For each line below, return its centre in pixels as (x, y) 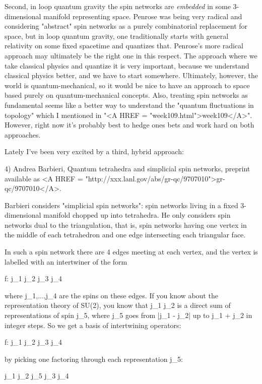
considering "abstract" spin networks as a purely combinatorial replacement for (126, 26)
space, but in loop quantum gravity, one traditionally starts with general (117, 36)
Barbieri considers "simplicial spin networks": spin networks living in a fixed (121, 205)
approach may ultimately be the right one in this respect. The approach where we (131, 55)
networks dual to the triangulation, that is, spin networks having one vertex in (126, 225)
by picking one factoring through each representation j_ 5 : (94, 359)
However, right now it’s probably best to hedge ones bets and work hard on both (129, 125)
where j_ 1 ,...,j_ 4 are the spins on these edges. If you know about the (111, 295)
